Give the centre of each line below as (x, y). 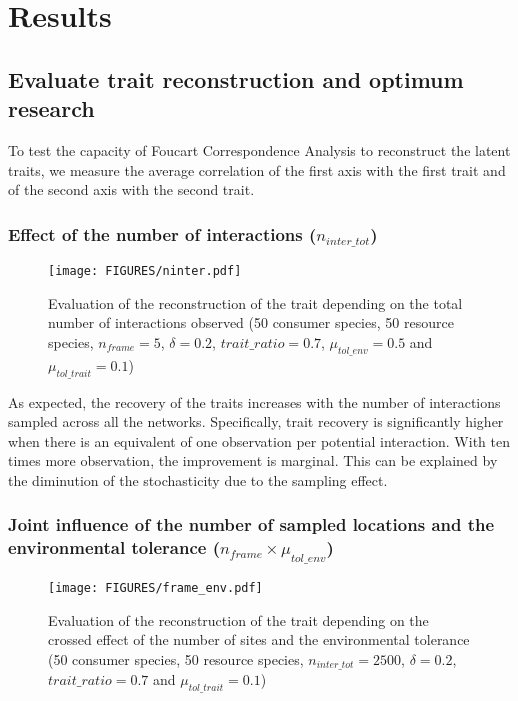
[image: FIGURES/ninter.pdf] (145, 271)
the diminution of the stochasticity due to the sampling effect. (198, 479)
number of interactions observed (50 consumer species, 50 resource (251, 322)
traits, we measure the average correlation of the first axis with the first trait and (257, 169)
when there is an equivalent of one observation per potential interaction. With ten (259, 440)
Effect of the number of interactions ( (162, 233)
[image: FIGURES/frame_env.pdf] (155, 587)
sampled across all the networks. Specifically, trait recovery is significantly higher (256, 421)
